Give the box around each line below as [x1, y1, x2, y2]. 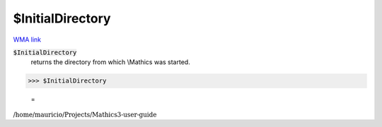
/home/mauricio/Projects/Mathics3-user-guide [13, 110, 157, 119]
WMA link [13, 35, 42, 44]
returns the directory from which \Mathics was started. [30, 58, 190, 66]
